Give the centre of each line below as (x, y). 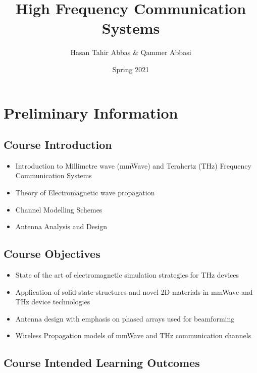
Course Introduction (58, 145)
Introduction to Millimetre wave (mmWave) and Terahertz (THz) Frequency (133, 165)
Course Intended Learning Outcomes (102, 363)
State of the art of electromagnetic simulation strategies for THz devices (127, 275)
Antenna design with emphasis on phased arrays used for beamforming (125, 318)
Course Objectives (52, 254)
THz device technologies (53, 302)
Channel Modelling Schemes (59, 209)
